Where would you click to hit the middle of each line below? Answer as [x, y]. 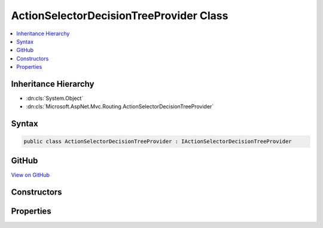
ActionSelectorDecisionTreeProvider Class [120, 16]
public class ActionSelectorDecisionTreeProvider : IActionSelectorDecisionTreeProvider [158, 142]
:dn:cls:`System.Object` [55, 98]
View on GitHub [31, 175]
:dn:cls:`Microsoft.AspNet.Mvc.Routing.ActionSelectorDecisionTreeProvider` [120, 107]
